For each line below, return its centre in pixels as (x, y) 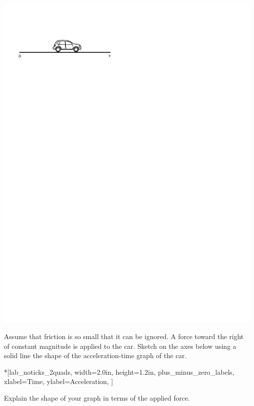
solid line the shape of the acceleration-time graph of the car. (95, 355)
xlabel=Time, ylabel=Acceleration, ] (59, 381)
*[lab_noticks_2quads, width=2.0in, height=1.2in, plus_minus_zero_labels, (119, 372)
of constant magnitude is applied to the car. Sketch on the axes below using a (120, 346)
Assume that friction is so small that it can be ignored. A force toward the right (124, 336)
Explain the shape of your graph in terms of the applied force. (97, 398)
